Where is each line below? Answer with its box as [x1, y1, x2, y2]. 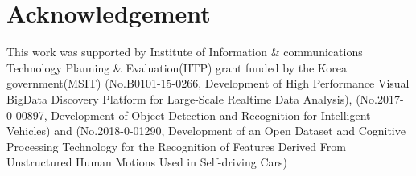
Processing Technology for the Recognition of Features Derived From [6, 137, 346, 154]
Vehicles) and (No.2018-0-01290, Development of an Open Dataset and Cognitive [6, 122, 406, 139]
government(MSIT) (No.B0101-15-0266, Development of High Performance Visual [6, 75, 410, 92]
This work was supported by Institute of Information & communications [6, 43, 363, 60]
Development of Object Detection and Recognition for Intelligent [51, 106, 371, 123]
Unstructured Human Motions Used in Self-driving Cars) [6, 153, 287, 170]
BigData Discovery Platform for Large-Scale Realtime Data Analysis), [6, 90, 352, 107]
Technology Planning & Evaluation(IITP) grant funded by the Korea [6, 59, 348, 76]
